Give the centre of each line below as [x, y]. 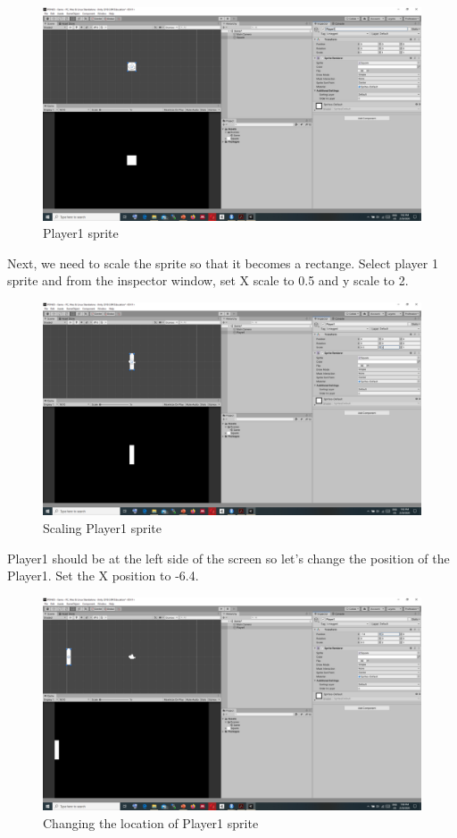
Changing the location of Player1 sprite [151, 822]
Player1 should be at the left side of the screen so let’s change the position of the [228, 558]
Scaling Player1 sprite [102, 527]
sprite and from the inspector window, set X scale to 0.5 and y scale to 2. [208, 280]
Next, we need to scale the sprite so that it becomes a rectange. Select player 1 [223, 262]
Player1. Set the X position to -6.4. [103, 576]
